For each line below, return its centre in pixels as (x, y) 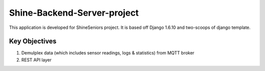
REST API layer (36, 60)
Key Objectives (33, 41)
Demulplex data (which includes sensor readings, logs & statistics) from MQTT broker (108, 53)
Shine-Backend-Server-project (74, 13)
